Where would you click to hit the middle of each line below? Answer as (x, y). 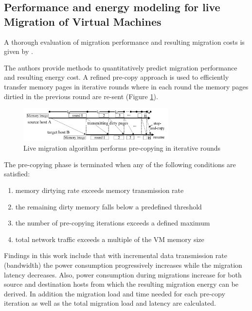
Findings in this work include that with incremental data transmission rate (116, 255)
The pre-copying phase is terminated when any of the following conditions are (120, 164)
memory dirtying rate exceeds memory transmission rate (99, 190)
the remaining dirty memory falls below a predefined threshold (108, 206)
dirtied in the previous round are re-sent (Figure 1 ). (81, 96)
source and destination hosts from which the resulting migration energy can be (121, 284)
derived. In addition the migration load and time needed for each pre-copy (115, 293)
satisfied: (17, 174)
